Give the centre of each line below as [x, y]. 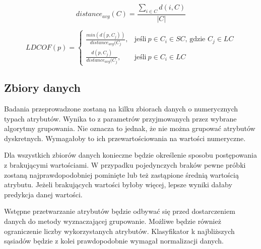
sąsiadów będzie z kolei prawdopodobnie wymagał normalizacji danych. [114, 241]
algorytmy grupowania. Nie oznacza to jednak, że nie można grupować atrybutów [130, 128]
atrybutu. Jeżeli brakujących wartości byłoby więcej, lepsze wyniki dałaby [118, 184]
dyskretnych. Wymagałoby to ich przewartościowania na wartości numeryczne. [125, 138]
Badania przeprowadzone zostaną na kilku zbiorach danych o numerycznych [121, 109]
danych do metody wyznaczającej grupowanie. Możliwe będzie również [113, 221]
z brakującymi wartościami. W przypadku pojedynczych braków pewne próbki [125, 165]
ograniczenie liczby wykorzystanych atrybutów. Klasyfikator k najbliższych [119, 231]
